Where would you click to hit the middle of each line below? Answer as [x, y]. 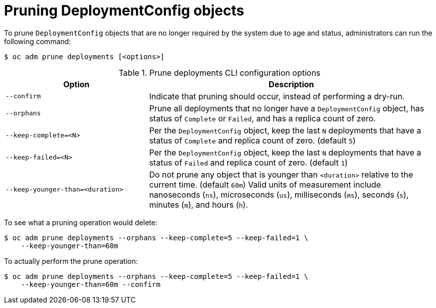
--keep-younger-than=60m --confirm [90, 284]
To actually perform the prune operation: [71, 261]
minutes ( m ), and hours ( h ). [198, 204]
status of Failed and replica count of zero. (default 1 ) [248, 162]
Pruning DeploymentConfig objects [124, 11]
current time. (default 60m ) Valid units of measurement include [265, 184]
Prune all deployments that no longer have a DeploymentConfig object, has [287, 108]
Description [291, 84]
